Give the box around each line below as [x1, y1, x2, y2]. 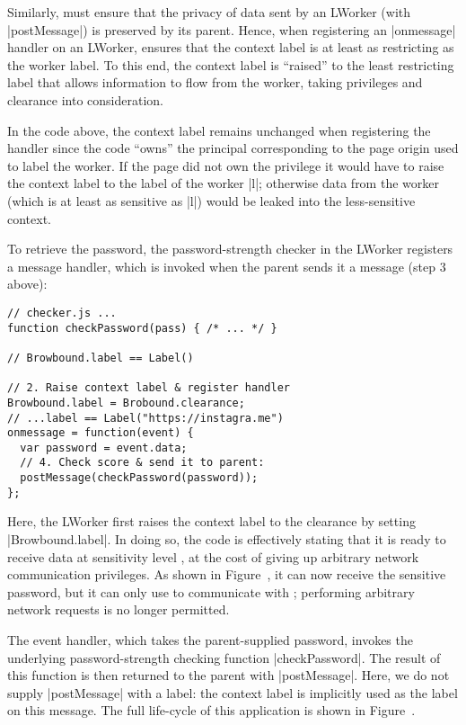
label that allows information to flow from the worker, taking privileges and [7, 73, 423, 92]
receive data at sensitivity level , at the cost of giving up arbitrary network [7, 547, 419, 566]
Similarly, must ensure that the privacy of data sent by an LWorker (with [7, 3, 411, 21]
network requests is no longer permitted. [7, 600, 230, 619]
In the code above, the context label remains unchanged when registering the [7, 121, 431, 139]
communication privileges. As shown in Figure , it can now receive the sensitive [7, 565, 446, 584]
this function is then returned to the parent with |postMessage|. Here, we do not [7, 666, 450, 685]
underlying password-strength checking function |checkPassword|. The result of [7, 648, 441, 667]
